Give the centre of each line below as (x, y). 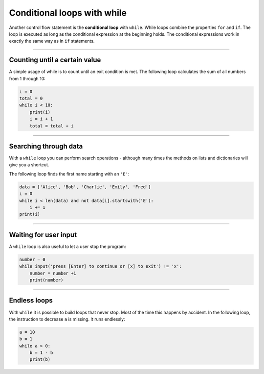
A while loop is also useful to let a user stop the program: (68, 246)
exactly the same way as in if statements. (52, 41)
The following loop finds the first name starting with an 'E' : (69, 174)
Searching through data (46, 146)
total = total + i (52, 126)
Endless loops (31, 301)
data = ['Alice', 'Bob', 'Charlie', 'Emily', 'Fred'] (85, 187)
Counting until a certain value (55, 60)
